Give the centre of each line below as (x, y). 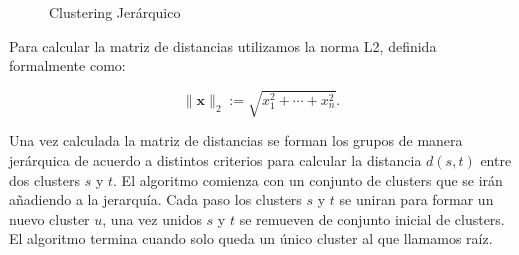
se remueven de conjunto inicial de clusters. (372, 218)
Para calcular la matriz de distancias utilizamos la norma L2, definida (223, 45)
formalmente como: (67, 65)
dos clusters (45, 179)
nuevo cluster (49, 218)
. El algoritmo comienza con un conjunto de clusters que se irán (308, 179)
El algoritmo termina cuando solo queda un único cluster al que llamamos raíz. (251, 238)
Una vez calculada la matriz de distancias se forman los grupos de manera (236, 140)
